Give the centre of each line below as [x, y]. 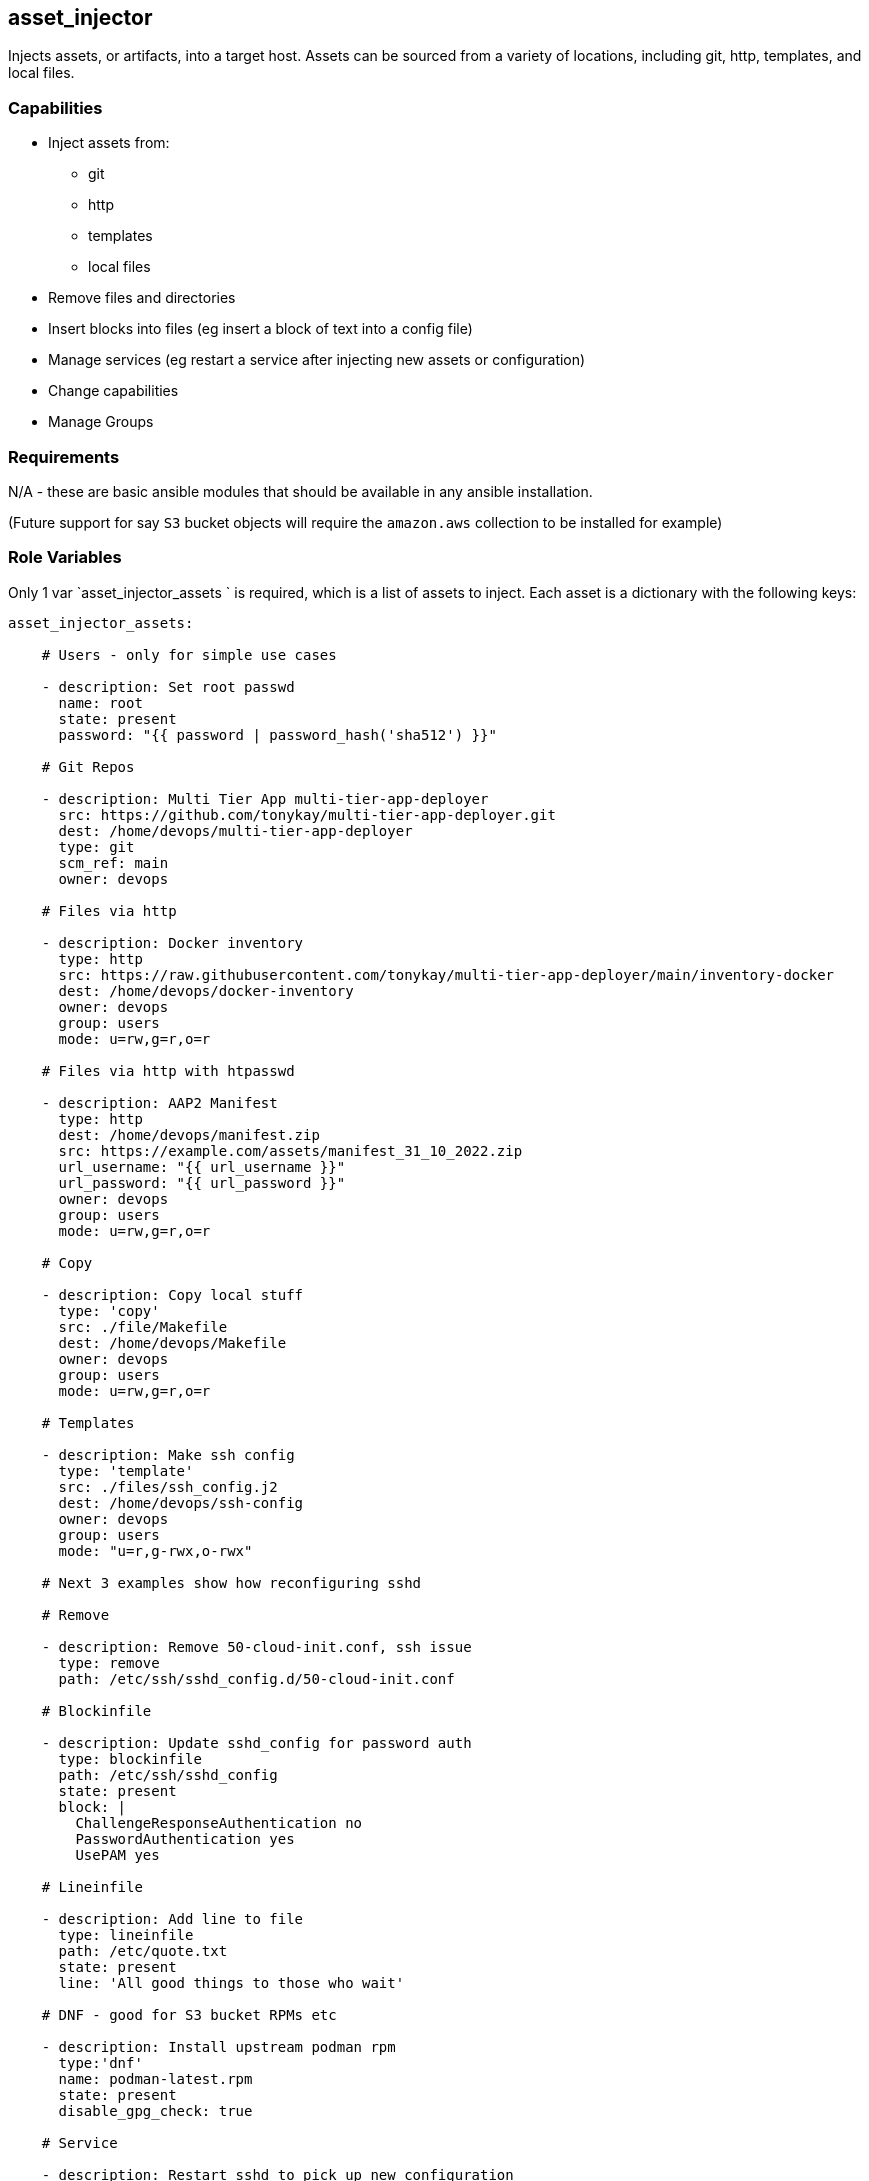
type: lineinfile [126, 1934]
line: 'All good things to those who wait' [231, 1982]
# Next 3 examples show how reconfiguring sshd [231, 1582]
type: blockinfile [130, 1758]
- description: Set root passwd [168, 686]
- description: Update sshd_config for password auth [256, 1742]
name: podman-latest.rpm [155, 2078]
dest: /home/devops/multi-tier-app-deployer [235, 830]
